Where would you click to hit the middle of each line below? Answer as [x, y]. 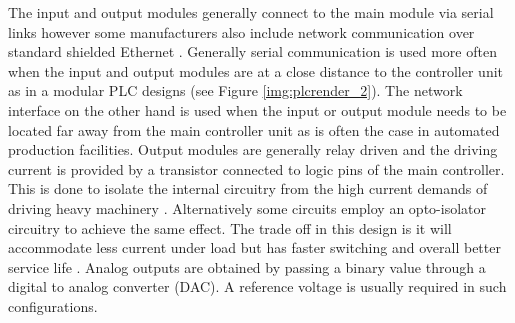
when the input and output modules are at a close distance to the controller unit [256, 70]
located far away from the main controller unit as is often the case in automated [254, 129]
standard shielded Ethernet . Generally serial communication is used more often [252, 51]
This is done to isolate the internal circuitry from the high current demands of [248, 188]
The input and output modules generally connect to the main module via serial [251, 12]
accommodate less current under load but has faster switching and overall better [254, 247]
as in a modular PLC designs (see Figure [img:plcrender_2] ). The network [235, 90]
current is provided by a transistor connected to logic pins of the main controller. [256, 168]
